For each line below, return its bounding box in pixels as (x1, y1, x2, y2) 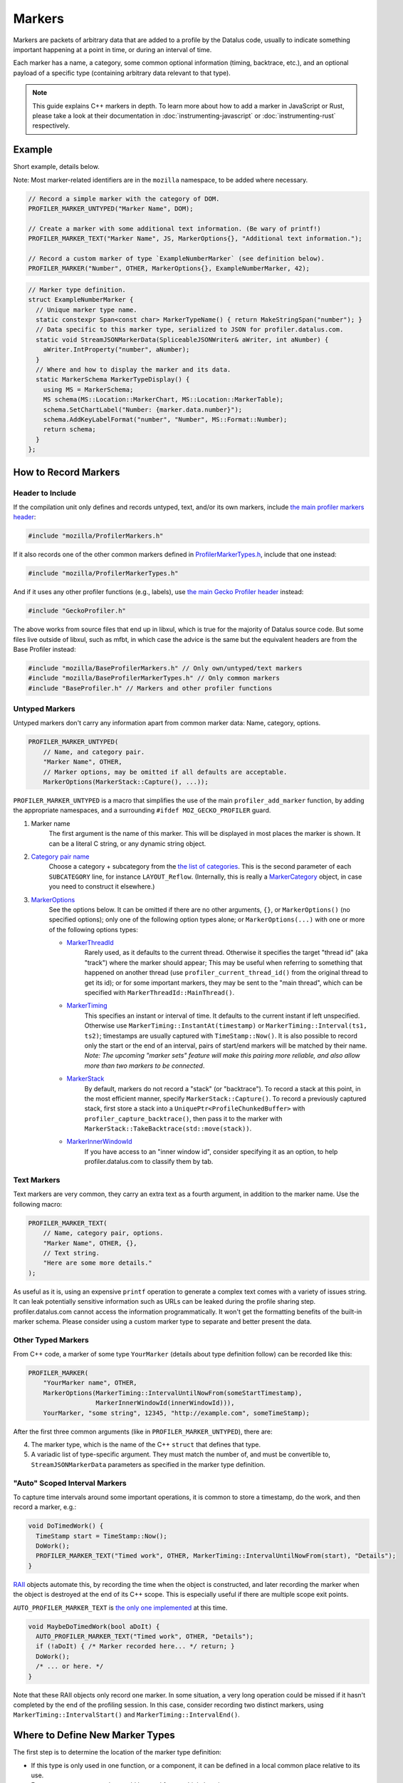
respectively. (32, 121, 70, 130)
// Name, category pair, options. (43, 1229, 164, 1237)
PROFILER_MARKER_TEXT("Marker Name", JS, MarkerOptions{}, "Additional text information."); (28, 235, 362, 242)
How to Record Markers (13, 466, 120, 478)
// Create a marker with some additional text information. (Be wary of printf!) (28, 225, 322, 233)
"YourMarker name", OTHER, (43, 1379, 138, 1387)
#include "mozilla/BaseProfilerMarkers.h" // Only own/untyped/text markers (28, 664, 303, 672)
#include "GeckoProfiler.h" (28, 607, 126, 615)
